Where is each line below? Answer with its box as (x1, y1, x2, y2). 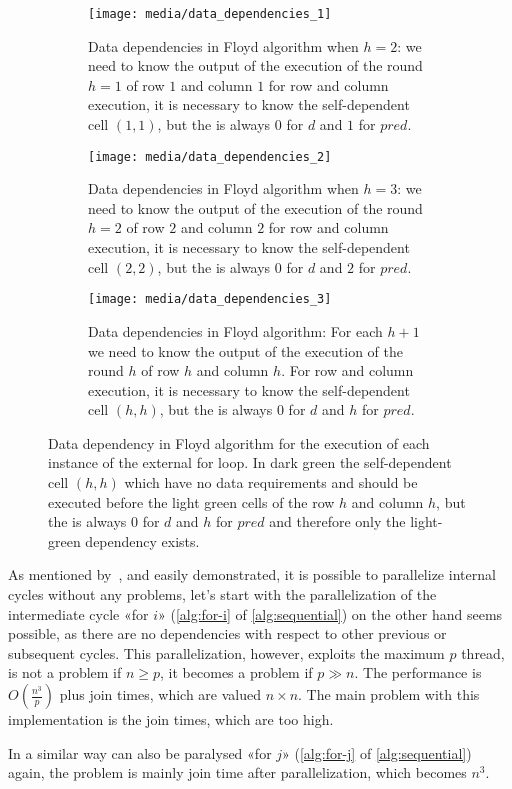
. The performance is (354, 662, 482, 683)
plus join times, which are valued (59, 684, 262, 704)
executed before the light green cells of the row (48, 491, 335, 512)
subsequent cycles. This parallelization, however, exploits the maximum (8, 642, 445, 663)
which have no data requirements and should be (124, 472, 418, 493)
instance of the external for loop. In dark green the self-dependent (48, 452, 452, 473)
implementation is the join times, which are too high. (8, 709, 334, 729)
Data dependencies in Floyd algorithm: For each (88, 320, 383, 341)
